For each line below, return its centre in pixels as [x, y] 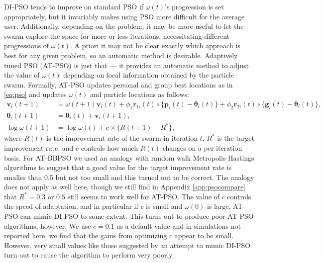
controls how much [109, 147]
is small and [164, 206]
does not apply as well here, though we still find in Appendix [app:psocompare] [125, 187]
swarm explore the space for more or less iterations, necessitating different [117, 36]
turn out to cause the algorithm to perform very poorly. [89, 255]
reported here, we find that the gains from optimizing [86, 235]
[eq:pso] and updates [35, 94]
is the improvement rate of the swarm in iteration [122, 138]
